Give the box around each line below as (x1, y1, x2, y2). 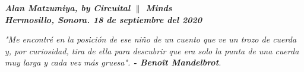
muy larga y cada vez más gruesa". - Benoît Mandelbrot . (5, 56, 221, 68)
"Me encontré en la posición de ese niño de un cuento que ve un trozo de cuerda (5, 33, 297, 45)
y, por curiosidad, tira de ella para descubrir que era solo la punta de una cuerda (5, 44, 299, 57)
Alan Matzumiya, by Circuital (5, 2, 131, 14)
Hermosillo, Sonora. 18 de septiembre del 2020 (5, 13, 202, 25)
